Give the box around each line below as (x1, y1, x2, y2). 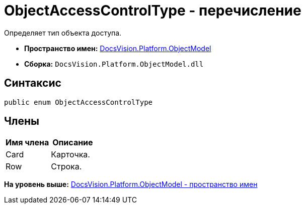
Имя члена (6, 137, 49, 148)
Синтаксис (4, 77, 61, 90)
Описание (52, 137, 93, 148)
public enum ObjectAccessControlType (4, 98, 153, 106)
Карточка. (51, 149, 90, 160)
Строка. (51, 161, 82, 172)
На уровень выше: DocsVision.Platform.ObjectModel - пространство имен (4, 180, 258, 189)
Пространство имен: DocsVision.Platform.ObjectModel (24, 44, 211, 53)
